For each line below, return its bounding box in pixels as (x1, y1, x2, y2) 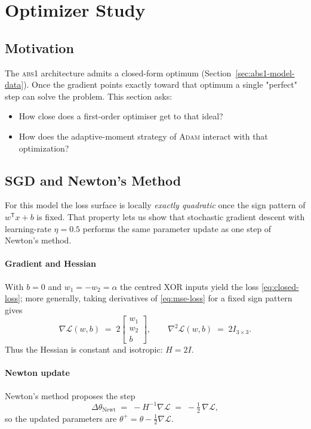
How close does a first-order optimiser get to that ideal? (19, 110, 223, 122)
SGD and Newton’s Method (5, 171, 181, 189)
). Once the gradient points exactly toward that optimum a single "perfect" (23, 78, 297, 91)
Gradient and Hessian (5, 257, 97, 270)
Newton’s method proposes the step (5, 389, 136, 402)
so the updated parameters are (5, 412, 117, 424)
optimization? (19, 141, 69, 154)
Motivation (5, 38, 74, 57)
